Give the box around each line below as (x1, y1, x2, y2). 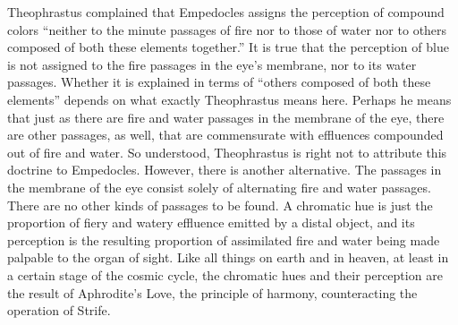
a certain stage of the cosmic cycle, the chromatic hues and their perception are (7, 265, 443, 284)
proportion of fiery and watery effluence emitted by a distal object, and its (7, 213, 415, 232)
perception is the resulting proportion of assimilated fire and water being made (7, 230, 440, 249)
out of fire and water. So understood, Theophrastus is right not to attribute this (7, 142, 447, 161)
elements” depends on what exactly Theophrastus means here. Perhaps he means (7, 90, 452, 108)
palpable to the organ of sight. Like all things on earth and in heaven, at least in (7, 248, 449, 267)
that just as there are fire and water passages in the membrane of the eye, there (7, 107, 445, 126)
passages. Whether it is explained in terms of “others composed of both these (7, 73, 431, 91)
